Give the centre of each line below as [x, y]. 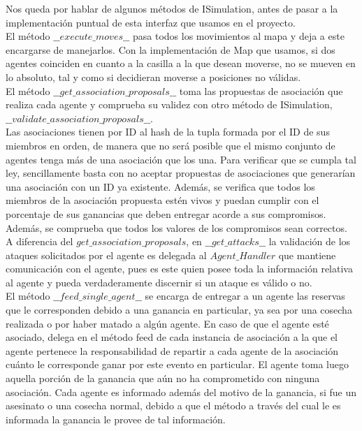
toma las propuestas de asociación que [261, 90]
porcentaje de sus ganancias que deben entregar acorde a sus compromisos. [166, 213]
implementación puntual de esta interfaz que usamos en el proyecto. [151, 22]
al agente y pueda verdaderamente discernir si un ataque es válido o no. [159, 282]
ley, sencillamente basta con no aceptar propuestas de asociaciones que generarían [181, 173]
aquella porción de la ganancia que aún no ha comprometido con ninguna [163, 378]
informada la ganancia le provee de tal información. [116, 419]
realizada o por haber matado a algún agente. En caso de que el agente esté [167, 323]
